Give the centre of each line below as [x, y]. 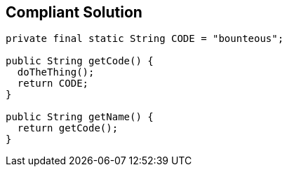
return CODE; [53, 84]
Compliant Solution [74, 12]
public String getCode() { [80, 61]
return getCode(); [68, 128]
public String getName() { [80, 117]
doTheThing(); [56, 72]
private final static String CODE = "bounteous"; [145, 39]
